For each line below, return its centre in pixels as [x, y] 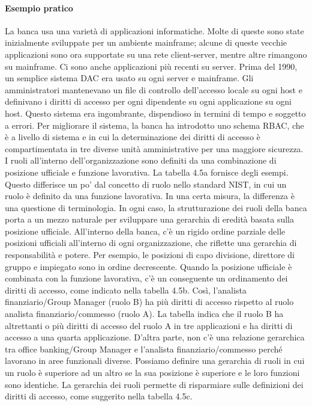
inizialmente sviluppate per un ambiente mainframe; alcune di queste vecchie [146, 42]
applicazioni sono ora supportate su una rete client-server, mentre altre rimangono [156, 54]
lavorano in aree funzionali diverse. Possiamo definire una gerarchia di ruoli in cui [155, 361]
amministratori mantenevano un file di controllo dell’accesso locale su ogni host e [154, 89]
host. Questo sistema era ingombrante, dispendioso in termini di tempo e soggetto [155, 113]
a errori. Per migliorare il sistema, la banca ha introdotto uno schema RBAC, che [154, 125]
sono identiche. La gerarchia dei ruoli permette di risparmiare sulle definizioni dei [154, 384]
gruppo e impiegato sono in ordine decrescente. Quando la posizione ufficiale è [148, 266]
